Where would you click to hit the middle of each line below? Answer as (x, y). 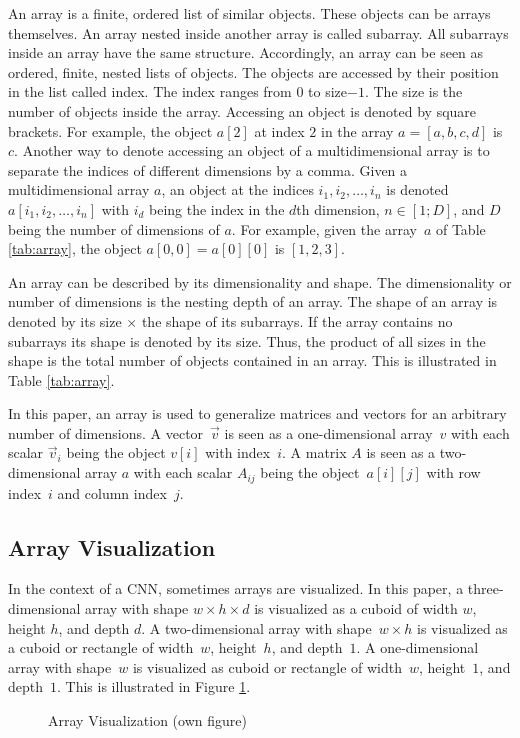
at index (279, 130)
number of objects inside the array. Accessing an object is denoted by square (242, 110)
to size (328, 91)
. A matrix (314, 452)
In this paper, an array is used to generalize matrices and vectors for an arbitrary (257, 413)
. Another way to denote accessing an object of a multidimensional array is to (252, 150)
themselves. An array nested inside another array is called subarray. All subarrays (258, 32)
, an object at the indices (237, 189)
